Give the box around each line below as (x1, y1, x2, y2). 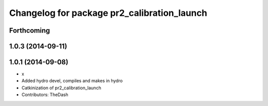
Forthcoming (9, 26, 50, 35)
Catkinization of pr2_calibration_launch (21, 85, 101, 91)
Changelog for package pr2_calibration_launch (9, 7, 207, 18)
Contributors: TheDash (21, 92, 68, 98)
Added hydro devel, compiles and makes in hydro (21, 78, 123, 84)
